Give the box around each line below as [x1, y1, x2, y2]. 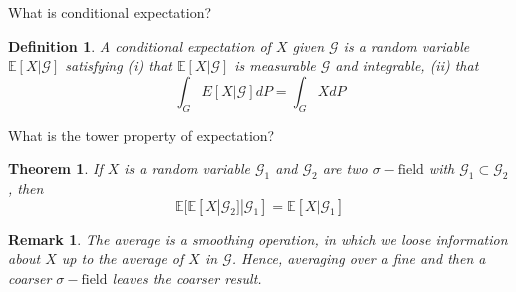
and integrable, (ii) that [335, 55, 479, 76]
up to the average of [61, 248, 184, 269]
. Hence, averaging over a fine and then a [231, 248, 486, 269]
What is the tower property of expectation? [8, 124, 275, 145]
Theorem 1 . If [8, 158, 103, 179]
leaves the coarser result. [112, 267, 262, 288]
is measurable [234, 55, 316, 76]
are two [322, 158, 368, 179]
